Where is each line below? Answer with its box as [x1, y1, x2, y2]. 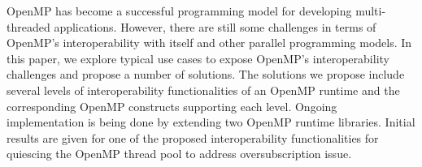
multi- [355, 2, 386, 19]
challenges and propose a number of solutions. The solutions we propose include [7, 66, 405, 83]
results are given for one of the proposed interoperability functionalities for [7, 129, 379, 146]
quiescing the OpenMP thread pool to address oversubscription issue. [7, 145, 352, 162]
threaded [7, 18, 50, 35]
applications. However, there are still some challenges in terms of [54, 18, 376, 35]
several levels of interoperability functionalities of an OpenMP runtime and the [7, 81, 400, 98]
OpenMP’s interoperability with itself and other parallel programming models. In [7, 34, 412, 51]
